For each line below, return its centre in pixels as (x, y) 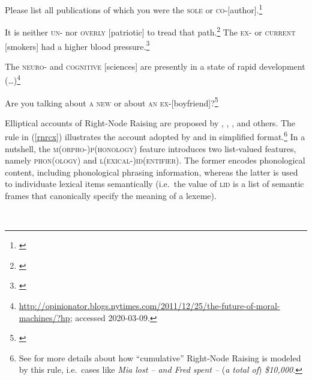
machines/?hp (44, 317)
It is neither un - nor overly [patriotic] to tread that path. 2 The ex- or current (150, 31)
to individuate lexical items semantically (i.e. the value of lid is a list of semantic (154, 184)
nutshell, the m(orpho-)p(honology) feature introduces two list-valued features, (151, 148)
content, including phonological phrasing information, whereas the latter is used (151, 172)
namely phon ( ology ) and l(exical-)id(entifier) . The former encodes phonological (155, 160)
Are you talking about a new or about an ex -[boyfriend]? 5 (112, 102)
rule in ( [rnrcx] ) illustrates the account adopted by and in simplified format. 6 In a (155, 136)
